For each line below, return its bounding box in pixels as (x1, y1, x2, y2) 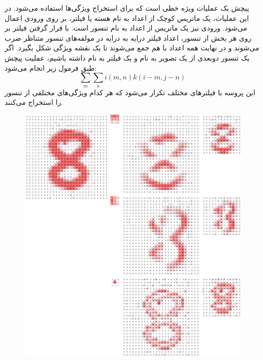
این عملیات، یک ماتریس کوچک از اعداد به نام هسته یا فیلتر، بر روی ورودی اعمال (5, 12, 249, 23)
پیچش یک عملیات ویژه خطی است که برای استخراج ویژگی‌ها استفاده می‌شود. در (5, 3, 249, 13)
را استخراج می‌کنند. (5, 97, 63, 107)
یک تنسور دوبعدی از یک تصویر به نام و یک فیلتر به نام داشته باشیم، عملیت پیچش (5, 52, 250, 63)
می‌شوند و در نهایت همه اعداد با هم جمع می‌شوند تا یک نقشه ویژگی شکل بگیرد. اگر (5, 42, 259, 53)
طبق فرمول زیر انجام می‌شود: (5, 62, 97, 73)
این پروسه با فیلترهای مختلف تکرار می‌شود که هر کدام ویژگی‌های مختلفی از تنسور (5, 87, 255, 97)
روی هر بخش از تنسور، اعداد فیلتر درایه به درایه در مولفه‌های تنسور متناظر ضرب (5, 32, 252, 43)
